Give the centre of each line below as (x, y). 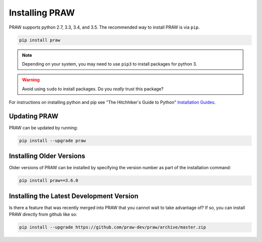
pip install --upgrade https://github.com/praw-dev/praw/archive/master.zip (113, 227)
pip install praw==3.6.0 (49, 181)
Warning (31, 80)
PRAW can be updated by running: (43, 128)
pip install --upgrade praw (52, 140)
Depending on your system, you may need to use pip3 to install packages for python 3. (110, 64)
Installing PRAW (42, 13)
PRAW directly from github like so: (43, 214)
